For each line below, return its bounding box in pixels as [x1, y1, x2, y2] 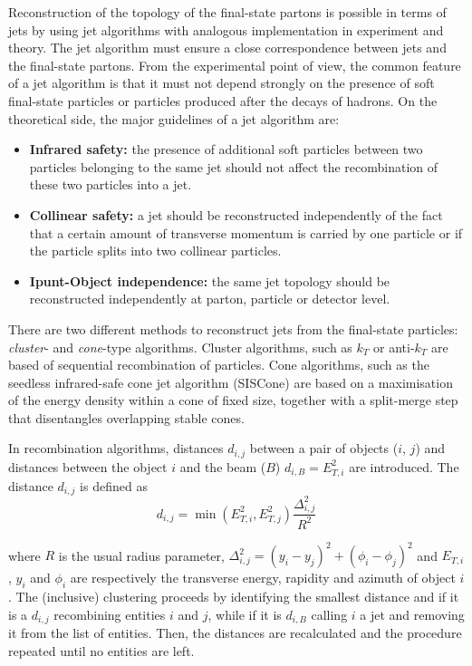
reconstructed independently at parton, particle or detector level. [29, 289, 390, 308]
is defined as [80, 476, 148, 495]
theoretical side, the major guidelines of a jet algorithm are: [8, 109, 340, 128]
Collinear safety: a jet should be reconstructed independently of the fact [29, 205, 443, 224]
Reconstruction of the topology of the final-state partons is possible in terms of [8, 3, 447, 21]
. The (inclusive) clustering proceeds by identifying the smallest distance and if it [8, 587, 459, 606]
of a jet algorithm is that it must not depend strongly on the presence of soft [8, 73, 435, 92]
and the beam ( [179, 457, 266, 476]
